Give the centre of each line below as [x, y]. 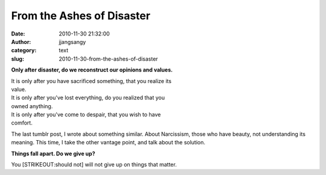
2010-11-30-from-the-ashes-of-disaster [108, 59]
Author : [21, 41]
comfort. [22, 123]
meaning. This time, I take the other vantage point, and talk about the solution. [108, 143]
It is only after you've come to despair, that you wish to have [86, 115]
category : [24, 51]
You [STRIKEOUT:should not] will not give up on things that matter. [94, 165]
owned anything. [32, 106]
